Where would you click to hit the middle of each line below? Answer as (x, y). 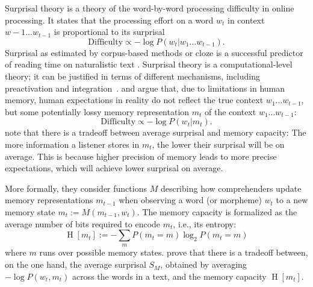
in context (246, 20)
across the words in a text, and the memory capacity (169, 276)
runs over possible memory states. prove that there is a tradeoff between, (174, 252)
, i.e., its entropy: (205, 223)
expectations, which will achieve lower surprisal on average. (114, 168)
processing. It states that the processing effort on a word (109, 20)
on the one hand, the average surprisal (76, 264)
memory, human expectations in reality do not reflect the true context (134, 100)
